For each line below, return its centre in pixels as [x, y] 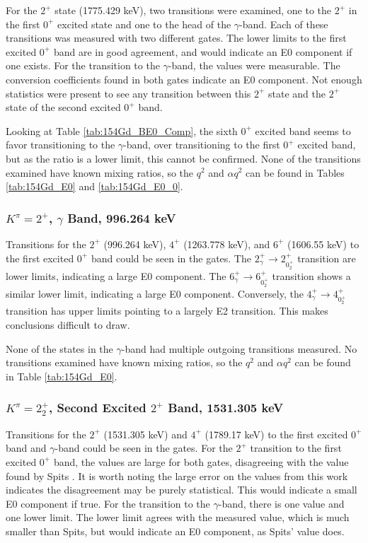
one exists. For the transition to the [83, 65]
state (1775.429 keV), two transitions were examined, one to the [193, 10]
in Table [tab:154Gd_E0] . [62, 376]
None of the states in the [59, 348]
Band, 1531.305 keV [226, 408]
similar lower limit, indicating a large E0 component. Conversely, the [155, 293]
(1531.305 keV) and [145, 434]
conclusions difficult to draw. [68, 325]
